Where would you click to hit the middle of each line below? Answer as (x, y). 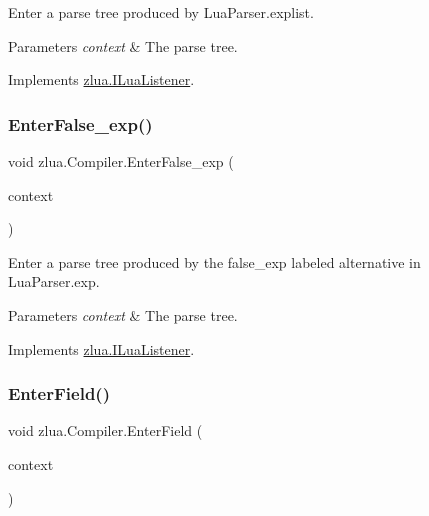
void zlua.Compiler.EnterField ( (105, 430)
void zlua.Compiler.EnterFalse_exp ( (121, 161)
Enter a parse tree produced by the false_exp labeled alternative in (214, 261)
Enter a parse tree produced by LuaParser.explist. (161, 12)
